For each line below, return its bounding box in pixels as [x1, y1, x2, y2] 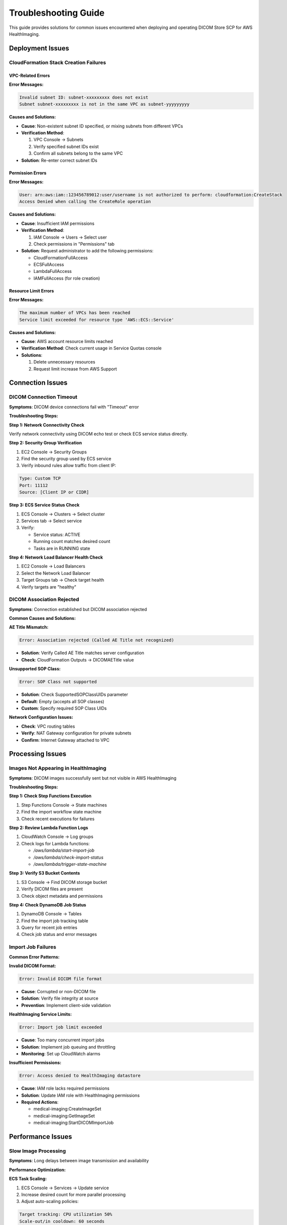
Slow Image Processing [9, 1147, 66, 1154]
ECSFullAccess [33, 262, 65, 268]
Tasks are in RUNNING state [33, 545, 90, 551]
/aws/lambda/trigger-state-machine [33, 861, 107, 867]
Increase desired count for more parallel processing [21, 1191, 126, 1198]
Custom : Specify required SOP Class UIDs [21, 705, 107, 711]
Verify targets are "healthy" [21, 584, 77, 590]
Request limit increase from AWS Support [33, 366, 117, 372]
